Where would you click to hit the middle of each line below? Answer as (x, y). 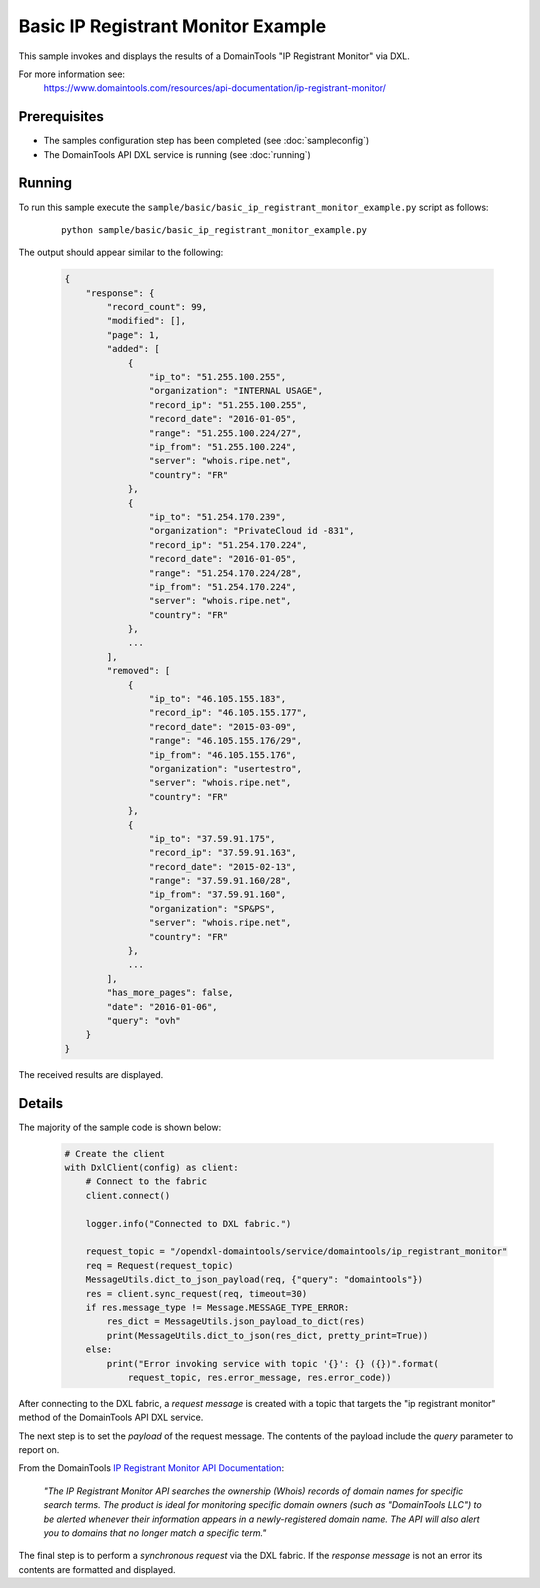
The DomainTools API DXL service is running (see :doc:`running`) (177, 154)
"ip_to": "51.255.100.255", (217, 377)
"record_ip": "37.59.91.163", (222, 853)
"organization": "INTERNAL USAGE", (236, 391)
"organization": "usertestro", (225, 768)
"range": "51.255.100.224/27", (225, 433)
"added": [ (133, 349)
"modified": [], (146, 321)
